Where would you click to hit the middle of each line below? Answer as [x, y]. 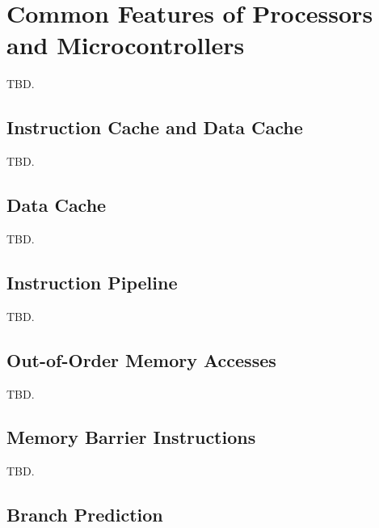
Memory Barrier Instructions [131, 437]
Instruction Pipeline [92, 282]
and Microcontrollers [126, 45]
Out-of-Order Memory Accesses [141, 359]
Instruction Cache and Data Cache [155, 127]
